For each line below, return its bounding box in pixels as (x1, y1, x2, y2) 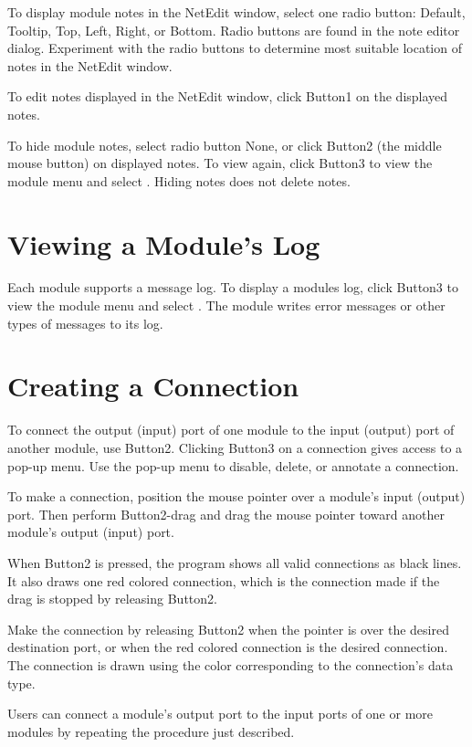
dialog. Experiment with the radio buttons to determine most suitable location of (7, 38, 462, 58)
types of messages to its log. (7, 313, 163, 332)
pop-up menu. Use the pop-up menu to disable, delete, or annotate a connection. (7, 456, 459, 475)
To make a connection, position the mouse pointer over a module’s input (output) (7, 487, 466, 506)
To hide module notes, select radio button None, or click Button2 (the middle (7, 135, 442, 154)
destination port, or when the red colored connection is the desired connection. (7, 637, 448, 657)
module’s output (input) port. (7, 522, 174, 542)
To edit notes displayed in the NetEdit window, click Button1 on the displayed (7, 87, 448, 106)
